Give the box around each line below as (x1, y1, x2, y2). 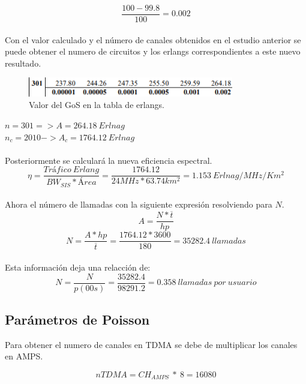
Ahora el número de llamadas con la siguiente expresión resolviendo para (5, 198, 272, 211)
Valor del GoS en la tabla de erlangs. (29, 98, 164, 111)
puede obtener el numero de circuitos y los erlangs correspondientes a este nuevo (5, 45, 301, 58)
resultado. (5, 56, 41, 69)
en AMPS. (5, 350, 43, 362)
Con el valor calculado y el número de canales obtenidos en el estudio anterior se (5, 33, 301, 46)
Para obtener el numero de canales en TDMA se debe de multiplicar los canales (5, 338, 298, 350)
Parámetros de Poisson (5, 310, 150, 328)
